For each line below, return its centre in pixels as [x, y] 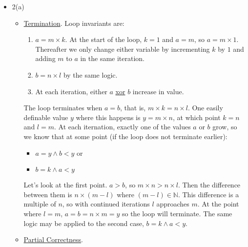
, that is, [133, 108]
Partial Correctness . [53, 239]
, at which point [197, 117]
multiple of [40, 204]
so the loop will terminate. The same [177, 213]
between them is [48, 194]
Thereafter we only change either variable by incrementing [123, 49]
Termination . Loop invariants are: [74, 23]
